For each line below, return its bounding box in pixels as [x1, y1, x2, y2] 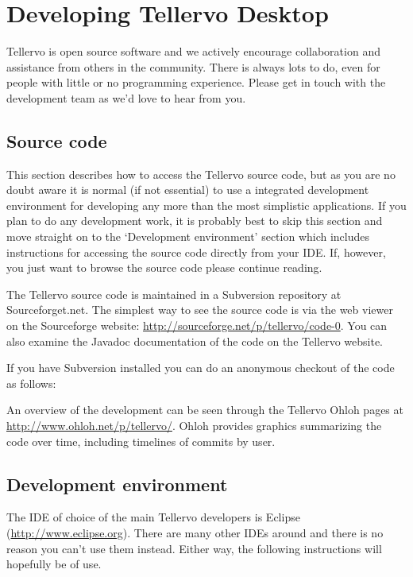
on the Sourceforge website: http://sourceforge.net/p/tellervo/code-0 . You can [6, 317, 388, 334]
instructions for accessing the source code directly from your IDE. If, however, [6, 243, 386, 260]
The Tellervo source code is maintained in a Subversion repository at [6, 285, 342, 302]
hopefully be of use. [6, 556, 102, 572]
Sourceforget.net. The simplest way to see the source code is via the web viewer [6, 301, 393, 318]
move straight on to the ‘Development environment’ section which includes [6, 228, 370, 245]
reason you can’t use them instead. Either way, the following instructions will [6, 540, 382, 556]
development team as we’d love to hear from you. [6, 89, 246, 106]
